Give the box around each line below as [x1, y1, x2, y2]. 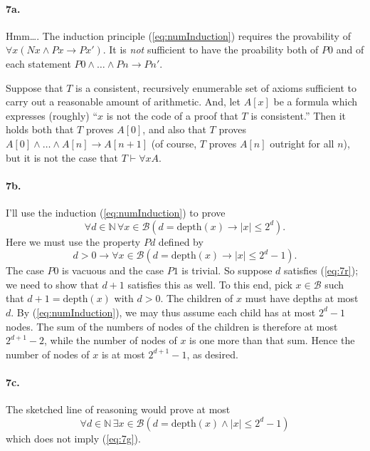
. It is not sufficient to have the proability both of [102, 42, 319, 57]
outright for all [270, 135, 334, 150]
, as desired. [186, 346, 238, 361]
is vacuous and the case [62, 263, 164, 278]
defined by [158, 234, 203, 249]
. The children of [160, 291, 233, 306]
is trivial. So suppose [181, 263, 273, 278]
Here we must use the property [6, 234, 141, 249]
